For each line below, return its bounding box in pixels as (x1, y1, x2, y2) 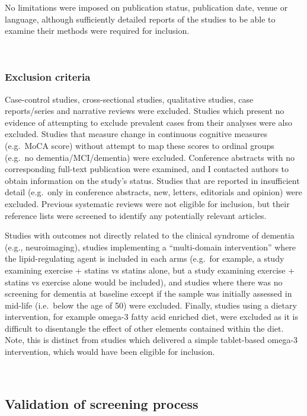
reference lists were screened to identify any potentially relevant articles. (5, 209, 267, 221)
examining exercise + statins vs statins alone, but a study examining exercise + (5, 263, 295, 276)
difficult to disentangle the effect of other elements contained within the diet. (5, 322, 284, 334)
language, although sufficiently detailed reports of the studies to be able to (5, 12, 276, 25)
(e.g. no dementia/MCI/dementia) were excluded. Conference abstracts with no (5, 151, 295, 163)
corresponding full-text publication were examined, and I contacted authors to (5, 163, 289, 175)
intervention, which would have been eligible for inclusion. (5, 345, 215, 358)
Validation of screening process (5, 394, 199, 412)
